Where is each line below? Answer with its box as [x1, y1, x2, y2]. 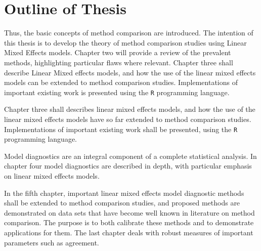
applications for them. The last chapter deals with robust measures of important [4, 227, 253, 237]
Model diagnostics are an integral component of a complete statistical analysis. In [4, 150, 257, 161]
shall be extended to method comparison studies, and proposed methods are [4, 197, 240, 208]
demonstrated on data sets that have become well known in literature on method [4, 207, 255, 218]
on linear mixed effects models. [4, 170, 100, 181]
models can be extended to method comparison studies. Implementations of [4, 77, 238, 88]
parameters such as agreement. [4, 237, 99, 247]
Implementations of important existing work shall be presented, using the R [4, 123, 238, 134]
